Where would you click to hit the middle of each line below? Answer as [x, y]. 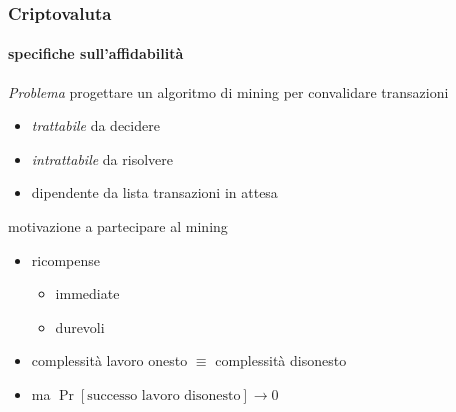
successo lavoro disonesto [164, 395]
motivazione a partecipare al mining [118, 226]
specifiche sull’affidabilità [96, 53]
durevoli [80, 326]
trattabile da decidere [95, 125]
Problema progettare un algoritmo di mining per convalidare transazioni [228, 91]
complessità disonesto [281, 360]
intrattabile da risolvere [102, 158]
